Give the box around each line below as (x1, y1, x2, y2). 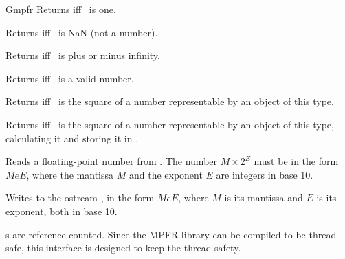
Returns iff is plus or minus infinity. (5, 48, 160, 63)
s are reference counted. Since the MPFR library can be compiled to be (5, 227, 306, 241)
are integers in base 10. (216, 167, 313, 181)
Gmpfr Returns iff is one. (5, 2, 116, 16)
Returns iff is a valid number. (5, 71, 134, 85)
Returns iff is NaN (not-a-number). (5, 25, 158, 39)
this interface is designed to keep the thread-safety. (27, 240, 241, 255)
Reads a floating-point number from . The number (5, 154, 218, 168)
